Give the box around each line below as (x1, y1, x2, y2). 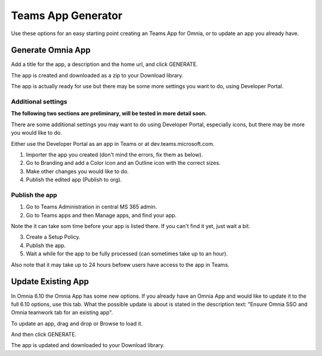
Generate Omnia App (11, 45, 91, 55)
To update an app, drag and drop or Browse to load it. (11, 320, 143, 327)
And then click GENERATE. (11, 331, 77, 338)
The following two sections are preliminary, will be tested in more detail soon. (11, 110, 207, 117)
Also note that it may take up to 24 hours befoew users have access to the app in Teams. (11, 261, 230, 268)
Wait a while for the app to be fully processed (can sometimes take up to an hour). (26, 250, 228, 257)
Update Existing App (11, 277, 89, 287)
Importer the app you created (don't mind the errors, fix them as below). (26, 151, 203, 158)
